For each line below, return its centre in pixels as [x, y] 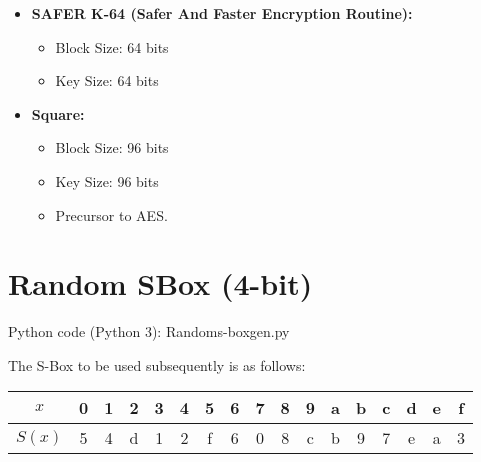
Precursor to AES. [111, 214]
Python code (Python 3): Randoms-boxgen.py [149, 331]
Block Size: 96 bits [112, 147]
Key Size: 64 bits [107, 80]
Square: [58, 113]
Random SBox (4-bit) [160, 283]
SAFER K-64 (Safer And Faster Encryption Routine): [222, 13]
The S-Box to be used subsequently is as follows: [157, 364]
